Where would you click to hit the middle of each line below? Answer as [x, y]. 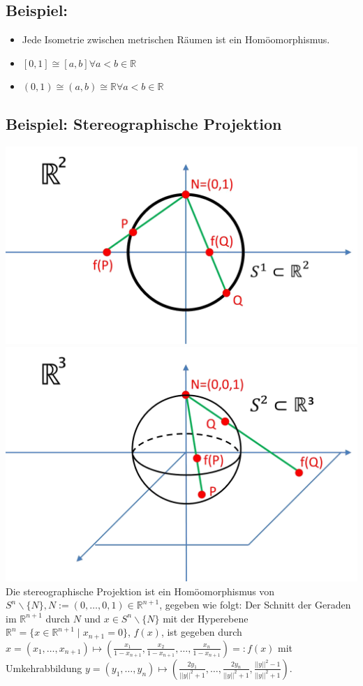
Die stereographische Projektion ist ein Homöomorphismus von [140, 591]
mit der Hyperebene [206, 618]
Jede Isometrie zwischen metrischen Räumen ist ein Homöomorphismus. [176, 39]
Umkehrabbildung [44, 668]
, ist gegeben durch [201, 632]
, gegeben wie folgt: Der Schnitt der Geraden [255, 605]
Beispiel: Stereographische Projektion [144, 124]
